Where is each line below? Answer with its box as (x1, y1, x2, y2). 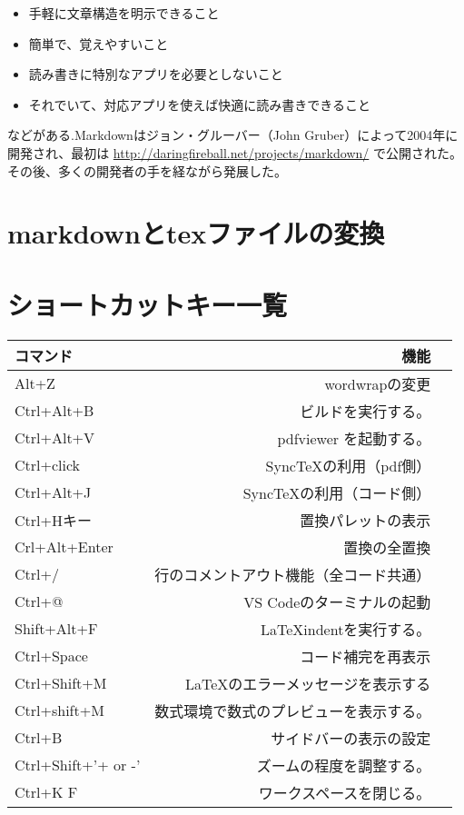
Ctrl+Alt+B (15, 400, 94, 422)
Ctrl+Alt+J (15, 482, 92, 503)
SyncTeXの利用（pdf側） (265, 454, 431, 476)
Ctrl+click (15, 454, 81, 476)
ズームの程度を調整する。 (256, 754, 431, 776)
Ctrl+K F (15, 781, 78, 803)
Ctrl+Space (15, 645, 88, 667)
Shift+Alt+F (15, 618, 98, 640)
